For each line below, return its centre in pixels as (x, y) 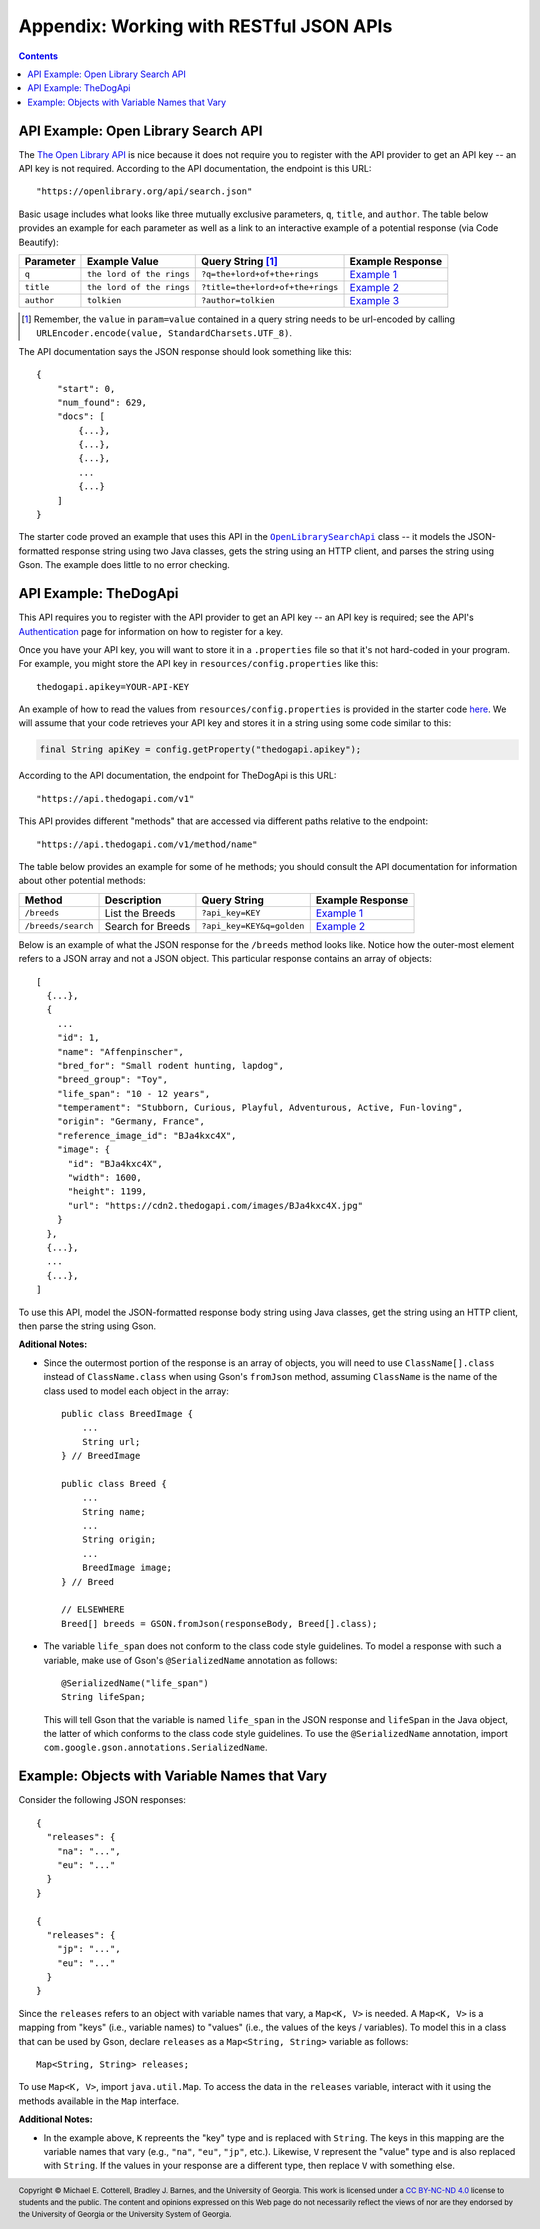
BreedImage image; (127, 1568)
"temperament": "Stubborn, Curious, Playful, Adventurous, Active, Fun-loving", (260, 1108)
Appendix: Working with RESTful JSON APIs (205, 26)
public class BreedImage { (127, 1413)
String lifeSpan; (103, 1697)
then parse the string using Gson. (87, 1326)
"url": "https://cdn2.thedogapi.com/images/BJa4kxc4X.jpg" (215, 1205)
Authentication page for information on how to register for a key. (151, 631)
